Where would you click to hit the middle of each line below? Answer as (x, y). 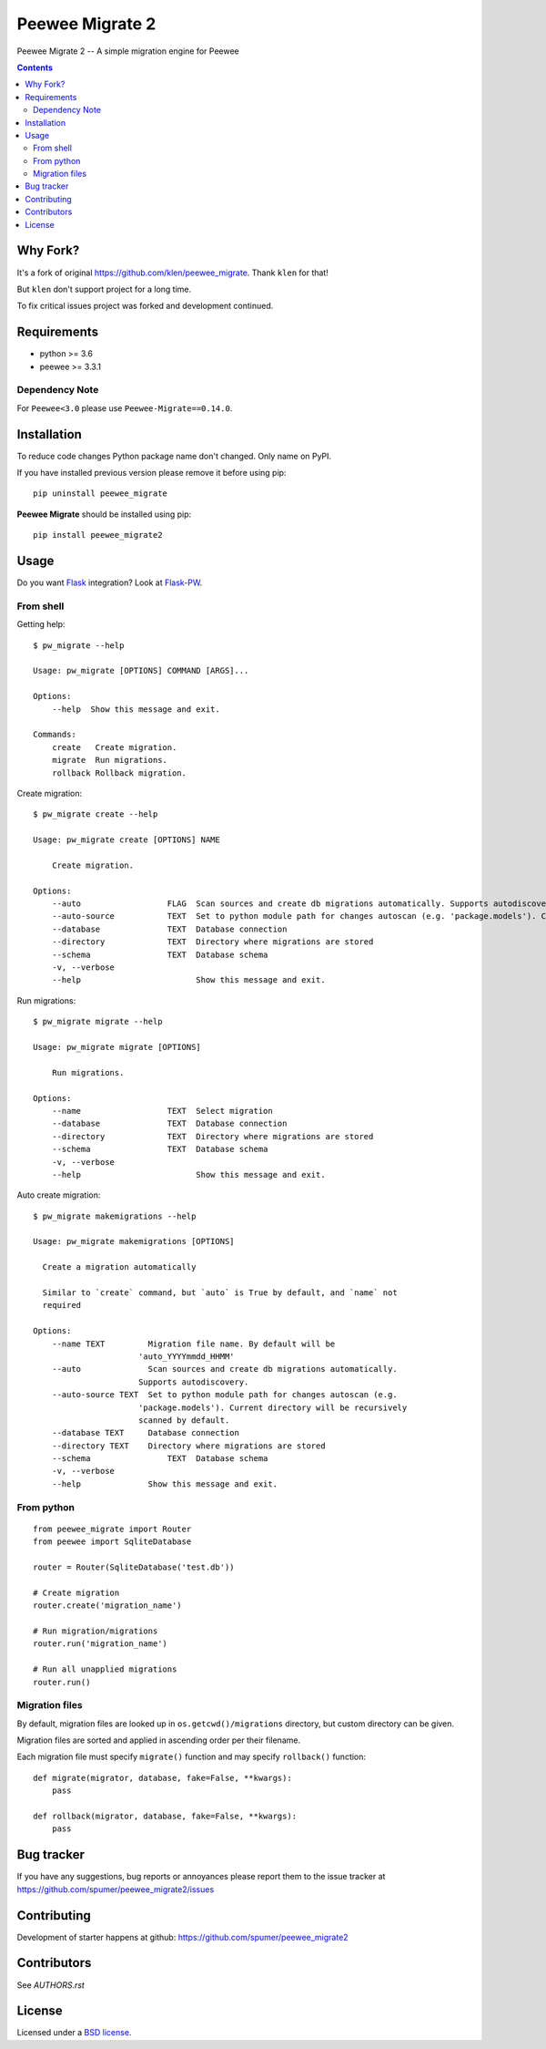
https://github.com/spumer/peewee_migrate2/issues (116, 1889)
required (62, 1305)
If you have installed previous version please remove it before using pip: (152, 473)
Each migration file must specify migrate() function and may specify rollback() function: (192, 1757)
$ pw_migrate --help (79, 645)
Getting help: (41, 624)
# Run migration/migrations (96, 1631)
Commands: (55, 735)
